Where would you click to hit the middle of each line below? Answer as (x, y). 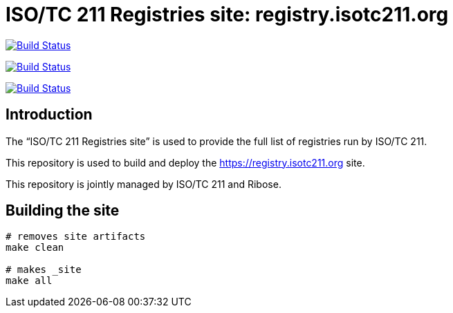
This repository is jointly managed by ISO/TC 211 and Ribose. (144, 184)
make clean (35, 248)
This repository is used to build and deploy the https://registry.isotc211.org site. (185, 162)
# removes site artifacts (76, 237)
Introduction (49, 115)
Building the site (63, 211)
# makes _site (44, 270)
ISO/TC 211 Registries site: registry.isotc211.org (227, 15)
